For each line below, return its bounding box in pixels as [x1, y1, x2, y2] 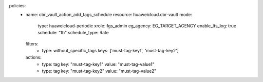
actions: [25, 54, 41, 61]
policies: [9, 3, 26, 8]
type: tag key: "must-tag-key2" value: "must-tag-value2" [42, 68, 157, 74]
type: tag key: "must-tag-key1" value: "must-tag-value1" [42, 61, 155, 67]
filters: [25, 41, 38, 46]
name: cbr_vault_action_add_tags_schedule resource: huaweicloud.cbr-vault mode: [25, 12, 192, 18]
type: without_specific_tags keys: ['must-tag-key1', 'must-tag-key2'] [42, 47, 179, 53]
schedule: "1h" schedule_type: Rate [38, 30, 109, 36]
